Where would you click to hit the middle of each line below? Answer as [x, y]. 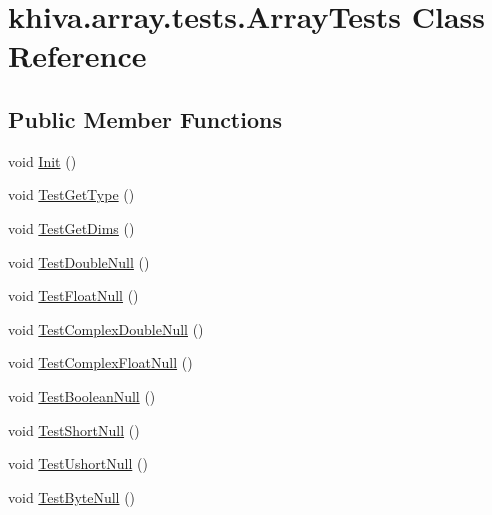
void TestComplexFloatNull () [100, 362]
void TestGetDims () [71, 227]
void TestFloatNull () [73, 295]
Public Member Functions [145, 118]
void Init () [42, 160]
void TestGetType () [71, 194]
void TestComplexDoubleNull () [106, 328]
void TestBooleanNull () [82, 395]
